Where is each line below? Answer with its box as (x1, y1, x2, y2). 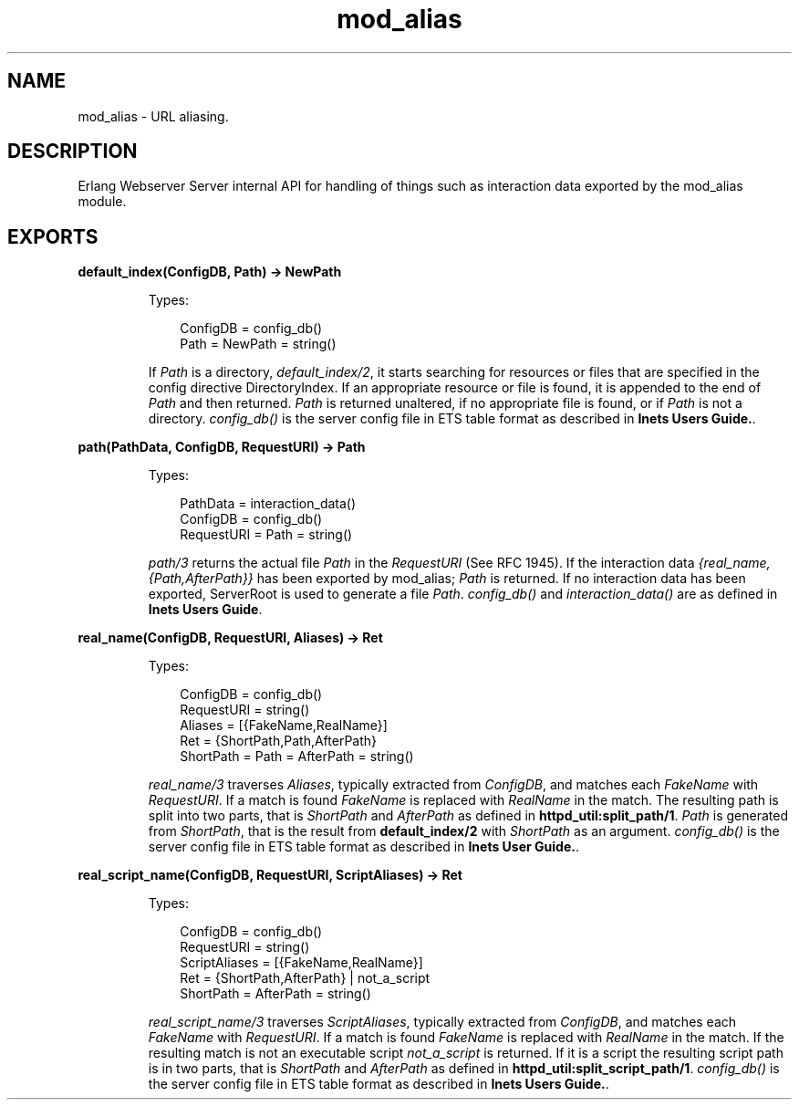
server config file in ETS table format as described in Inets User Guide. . (148, 839, 579, 855)
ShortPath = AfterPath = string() (180, 986, 371, 1002)
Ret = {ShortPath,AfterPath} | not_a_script (180, 970, 431, 987)
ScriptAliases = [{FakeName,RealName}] (180, 955, 423, 971)
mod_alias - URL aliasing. (78, 108, 229, 124)
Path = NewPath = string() (180, 336, 337, 352)
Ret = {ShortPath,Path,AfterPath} (180, 733, 378, 749)
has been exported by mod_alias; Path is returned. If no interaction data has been (256, 570, 746, 587)
